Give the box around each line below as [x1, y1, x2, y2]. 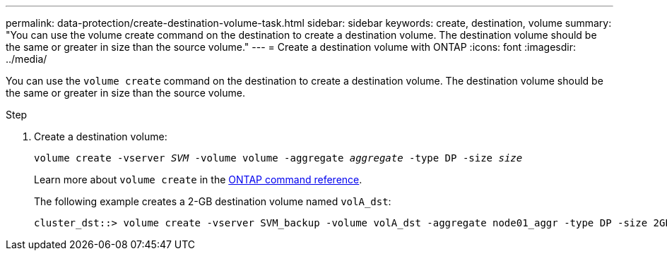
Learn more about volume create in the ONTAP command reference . [34, 173, 362, 185]
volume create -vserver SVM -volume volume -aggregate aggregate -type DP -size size [34, 152, 523, 164]
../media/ [6, 53, 47, 65]
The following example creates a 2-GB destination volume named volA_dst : [34, 195, 391, 207]
